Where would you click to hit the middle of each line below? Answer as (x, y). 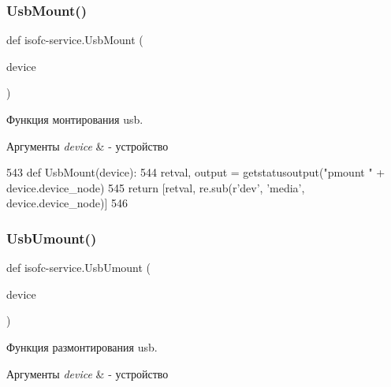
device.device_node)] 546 (67, 203)
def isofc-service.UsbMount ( (75, 40)
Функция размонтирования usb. (82, 346)
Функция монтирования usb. (75, 119)
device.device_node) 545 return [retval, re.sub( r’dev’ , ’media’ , (156, 187)
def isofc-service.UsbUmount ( (79, 268)
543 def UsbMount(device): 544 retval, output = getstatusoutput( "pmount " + (196, 172)
